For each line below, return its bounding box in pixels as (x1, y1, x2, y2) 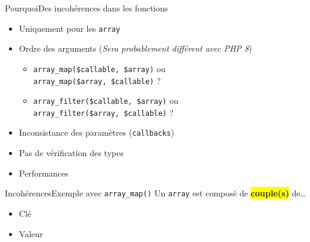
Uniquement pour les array (19, 22, 120, 34)
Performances (19, 166, 68, 179)
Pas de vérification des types (19, 147, 124, 159)
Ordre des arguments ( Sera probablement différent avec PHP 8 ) (19, 42, 252, 55)
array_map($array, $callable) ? (33, 74, 161, 86)
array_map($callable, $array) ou (33, 62, 166, 74)
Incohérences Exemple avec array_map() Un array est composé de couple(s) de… (5, 187, 306, 199)
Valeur (19, 227, 43, 240)
